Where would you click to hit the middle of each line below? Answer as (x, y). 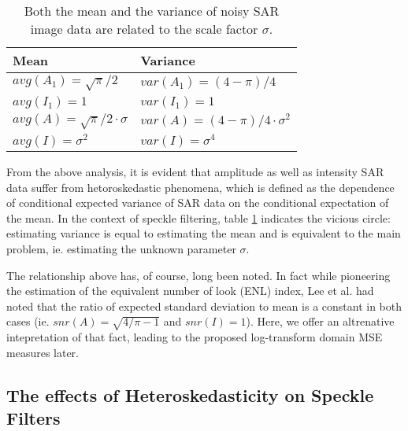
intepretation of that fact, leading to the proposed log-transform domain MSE (195, 337)
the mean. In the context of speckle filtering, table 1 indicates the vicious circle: (198, 217)
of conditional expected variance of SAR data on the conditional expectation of (198, 203)
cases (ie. (28, 321)
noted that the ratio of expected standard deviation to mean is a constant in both (204, 306)
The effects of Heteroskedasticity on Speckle (190, 394)
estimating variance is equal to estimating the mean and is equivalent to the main (204, 233)
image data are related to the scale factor (144, 29)
